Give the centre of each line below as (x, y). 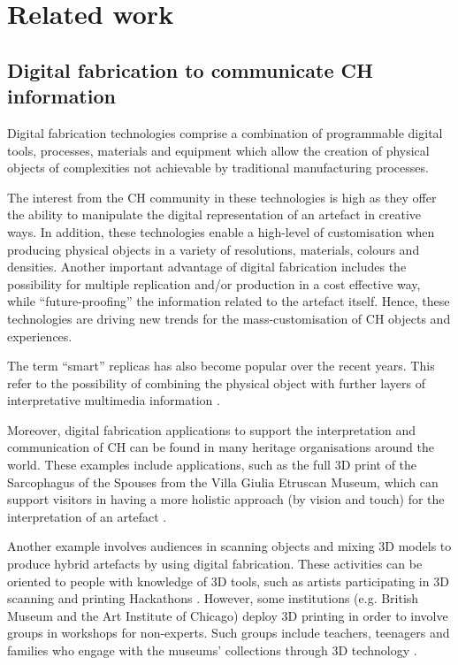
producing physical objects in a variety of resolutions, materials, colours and (214, 249)
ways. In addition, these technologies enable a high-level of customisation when (221, 231)
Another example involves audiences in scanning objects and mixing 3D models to (229, 546)
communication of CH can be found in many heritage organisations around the (221, 447)
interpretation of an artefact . (87, 516)
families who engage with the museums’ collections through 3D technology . (212, 650)
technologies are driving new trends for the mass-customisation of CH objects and (229, 318)
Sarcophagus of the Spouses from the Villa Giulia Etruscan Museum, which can (223, 482)
